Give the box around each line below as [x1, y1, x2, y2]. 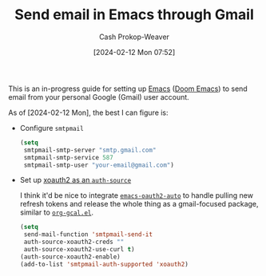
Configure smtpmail [19, 123, 84, 132]
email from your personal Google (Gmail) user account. [8, 92, 189, 101]
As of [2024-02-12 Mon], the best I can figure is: [8, 108, 169, 117]
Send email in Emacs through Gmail [14, 6, 254, 24]
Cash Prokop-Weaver [98, 32, 170, 41]
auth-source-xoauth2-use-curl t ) [23, 246, 135, 254]
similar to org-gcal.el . [19, 207, 94, 217]
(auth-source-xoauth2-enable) [19, 253, 121, 261]
